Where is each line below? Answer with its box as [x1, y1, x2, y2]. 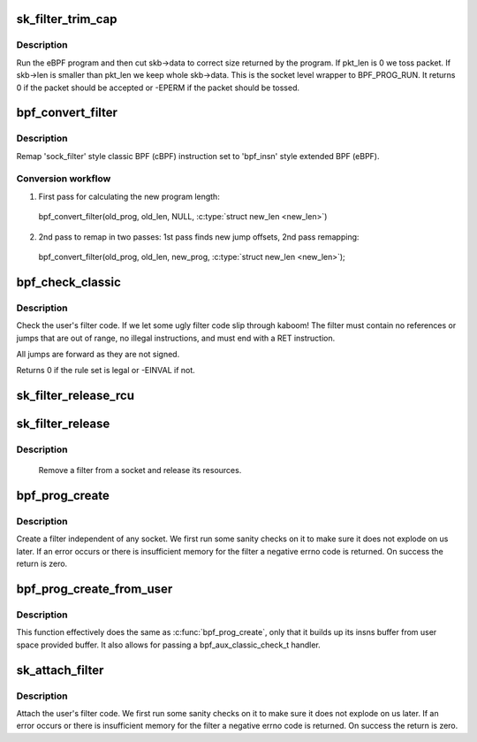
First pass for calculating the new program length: [38, 191, 220, 202]
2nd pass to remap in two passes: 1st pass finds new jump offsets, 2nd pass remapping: [38, 231, 360, 242]
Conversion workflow [16, 172, 111, 185]
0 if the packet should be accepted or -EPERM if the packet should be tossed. [16, 82, 300, 93]
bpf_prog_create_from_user [16, 582, 173, 597]
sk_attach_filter [16, 662, 104, 677]
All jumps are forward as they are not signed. [16, 348, 180, 359]
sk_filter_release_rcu [16, 388, 135, 403]
